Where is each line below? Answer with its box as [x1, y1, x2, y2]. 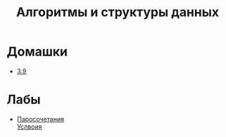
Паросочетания [16, 115, 65, 123]
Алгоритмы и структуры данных [15, 4, 220, 20]
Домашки [6, 44, 68, 60]
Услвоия [16, 122, 42, 131]
